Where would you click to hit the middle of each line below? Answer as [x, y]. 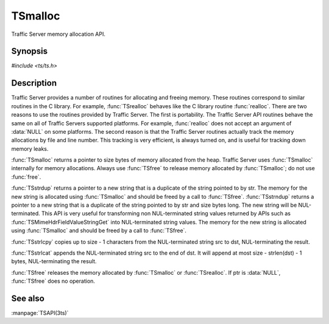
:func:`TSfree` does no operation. [53, 281]
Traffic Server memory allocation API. [58, 34]
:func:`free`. [26, 177]
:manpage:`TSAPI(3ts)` [40, 313]
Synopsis [30, 51]
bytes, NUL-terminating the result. [54, 261]
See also [28, 298]
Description [34, 83]
